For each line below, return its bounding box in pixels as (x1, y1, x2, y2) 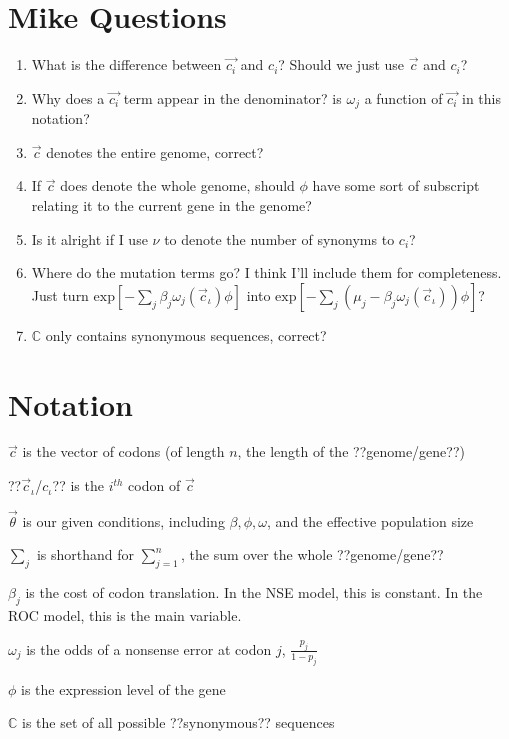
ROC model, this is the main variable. (8, 605, 242, 626)
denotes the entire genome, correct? (46, 141, 264, 162)
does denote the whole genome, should (60, 175, 295, 196)
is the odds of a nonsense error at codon (26, 638, 272, 659)
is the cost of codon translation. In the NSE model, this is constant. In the (25, 582, 483, 603)
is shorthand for (36, 544, 135, 565)
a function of (364, 87, 443, 108)
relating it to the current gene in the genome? (31, 194, 312, 215)
